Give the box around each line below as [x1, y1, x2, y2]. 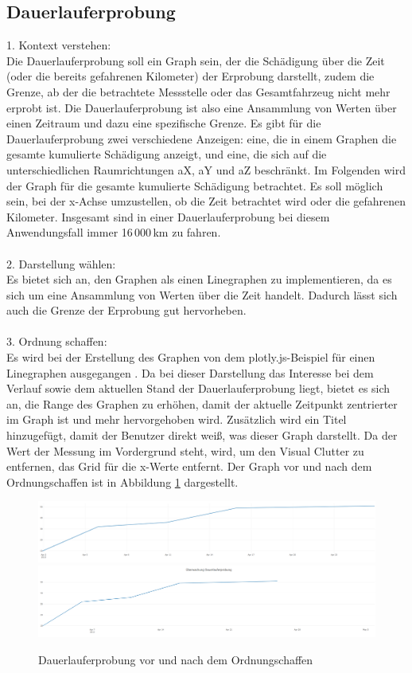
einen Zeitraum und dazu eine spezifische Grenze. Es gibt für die [6, 115, 321, 131]
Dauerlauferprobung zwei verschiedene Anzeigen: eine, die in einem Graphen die [6, 130, 397, 147]
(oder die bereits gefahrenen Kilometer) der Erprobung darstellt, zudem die [6, 68, 375, 84]
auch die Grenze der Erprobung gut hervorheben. [6, 302, 247, 319]
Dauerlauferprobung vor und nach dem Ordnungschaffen [38, 651, 313, 667]
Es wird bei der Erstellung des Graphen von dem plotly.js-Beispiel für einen [6, 349, 375, 366]
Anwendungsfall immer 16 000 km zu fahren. [6, 224, 221, 241]
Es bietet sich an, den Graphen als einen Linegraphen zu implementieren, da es [6, 271, 392, 288]
